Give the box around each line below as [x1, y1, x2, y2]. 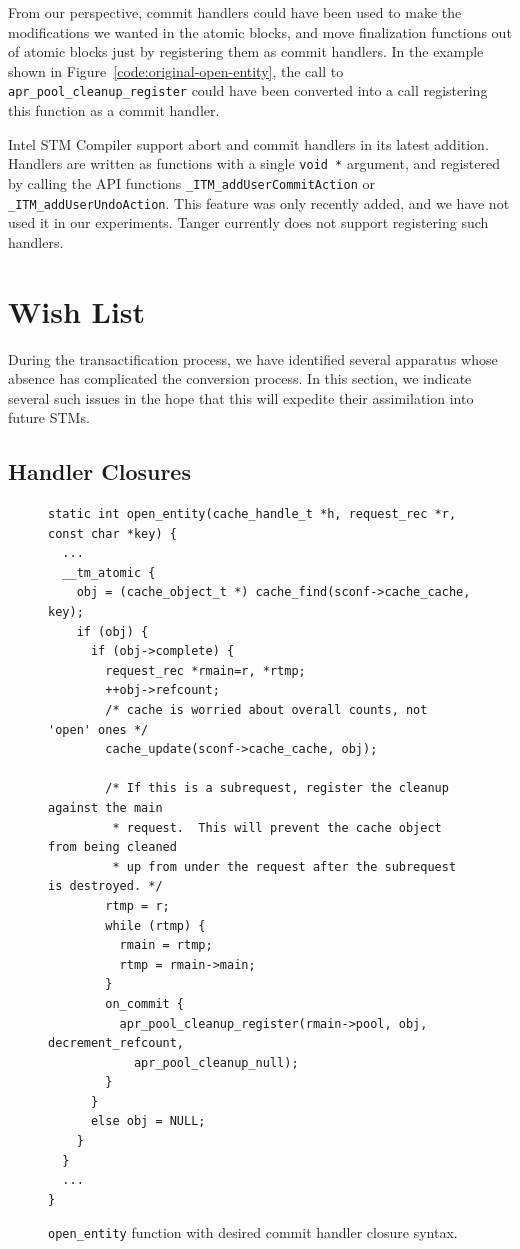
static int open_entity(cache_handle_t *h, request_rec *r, [48, 507, 457, 522]
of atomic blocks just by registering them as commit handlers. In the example [8, 41, 484, 62]
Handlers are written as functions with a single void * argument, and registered [8, 153, 500, 174]
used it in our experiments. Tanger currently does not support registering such [8, 212, 489, 233]
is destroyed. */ [48, 879, 163, 894]
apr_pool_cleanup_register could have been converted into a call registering [8, 80, 488, 101]
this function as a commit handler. [8, 100, 220, 121]
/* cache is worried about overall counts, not [105, 703, 428, 718]
